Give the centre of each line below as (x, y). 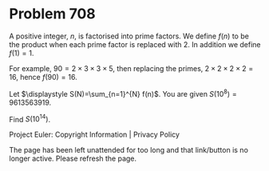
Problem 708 (53, 14)
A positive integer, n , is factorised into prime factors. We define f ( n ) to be (129, 36)
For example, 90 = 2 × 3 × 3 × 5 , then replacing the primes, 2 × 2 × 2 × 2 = (131, 68)
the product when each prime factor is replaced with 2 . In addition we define (135, 44)
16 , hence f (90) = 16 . (44, 77)
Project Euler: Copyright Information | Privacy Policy (95, 135)
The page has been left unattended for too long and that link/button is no (129, 150)
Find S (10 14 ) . (30, 118)
